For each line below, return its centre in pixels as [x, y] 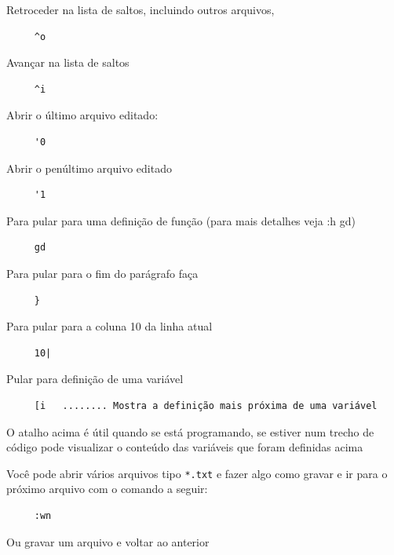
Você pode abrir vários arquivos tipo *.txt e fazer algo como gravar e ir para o [197, 473]
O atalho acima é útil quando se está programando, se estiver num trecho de [190, 431]
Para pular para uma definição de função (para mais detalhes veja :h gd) [181, 220]
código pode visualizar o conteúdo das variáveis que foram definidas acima [185, 447]
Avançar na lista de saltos [68, 62]
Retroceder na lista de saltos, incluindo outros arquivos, [140, 9]
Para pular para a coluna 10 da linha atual [109, 326]
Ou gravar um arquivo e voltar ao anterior [108, 541]
